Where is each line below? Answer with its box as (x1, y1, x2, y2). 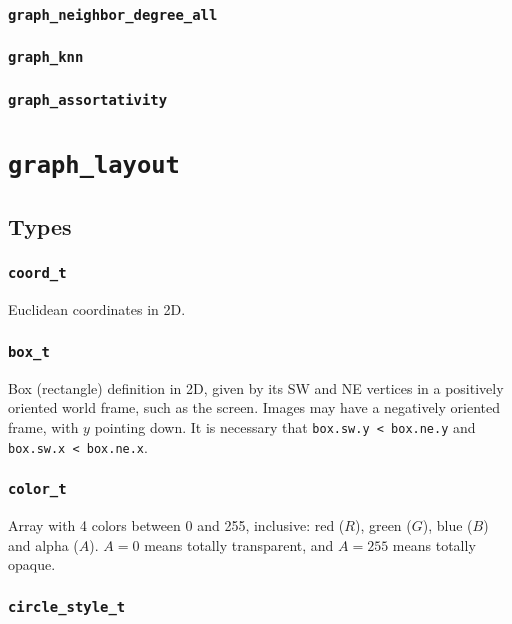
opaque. (8, 554, 56, 575)
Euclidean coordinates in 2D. (8, 299, 186, 320)
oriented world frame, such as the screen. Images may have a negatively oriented (8, 397, 500, 418)
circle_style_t (8, 598, 126, 615)
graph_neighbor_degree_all (8, 6, 218, 23)
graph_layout (8, 151, 180, 180)
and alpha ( (8, 534, 79, 555)
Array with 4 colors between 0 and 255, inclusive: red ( (8, 514, 345, 535)
